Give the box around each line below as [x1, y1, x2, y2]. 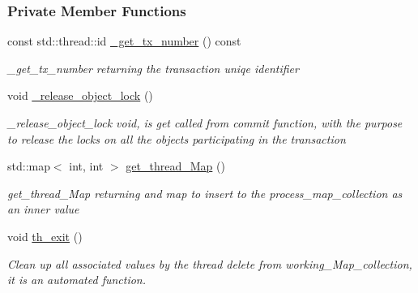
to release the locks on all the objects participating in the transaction [7, 130, 346, 147]
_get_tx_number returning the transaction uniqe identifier [7, 59, 299, 76]
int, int [69, 157, 104, 175]
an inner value [7, 200, 79, 218]
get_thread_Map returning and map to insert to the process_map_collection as [7, 184, 403, 201]
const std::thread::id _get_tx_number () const [7, 32, 241, 50]
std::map [7, 157, 50, 175]
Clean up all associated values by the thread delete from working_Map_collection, [7, 255, 412, 272]
